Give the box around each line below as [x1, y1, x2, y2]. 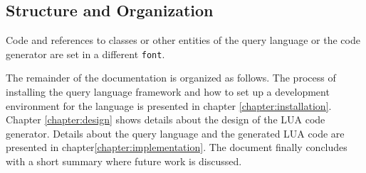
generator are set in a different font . [6, 46, 165, 61]
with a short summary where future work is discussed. [6, 154, 242, 169]
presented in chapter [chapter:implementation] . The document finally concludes [6, 140, 347, 155]
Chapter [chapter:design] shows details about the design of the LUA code [6, 112, 325, 127]
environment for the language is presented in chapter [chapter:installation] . [6, 98, 332, 113]
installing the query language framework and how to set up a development [6, 84, 330, 99]
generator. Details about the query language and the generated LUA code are [6, 125, 345, 140]
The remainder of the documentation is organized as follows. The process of [6, 70, 336, 85]
